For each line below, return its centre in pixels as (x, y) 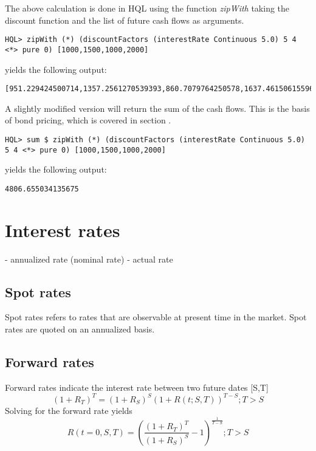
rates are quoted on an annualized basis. (80, 329)
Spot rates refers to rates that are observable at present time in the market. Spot (156, 317)
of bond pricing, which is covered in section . (88, 120)
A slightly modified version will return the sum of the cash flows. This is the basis (157, 108)
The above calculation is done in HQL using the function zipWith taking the (147, 8)
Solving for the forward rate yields (69, 410)
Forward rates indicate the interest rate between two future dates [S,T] (137, 387)
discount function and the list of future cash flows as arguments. (125, 20)
